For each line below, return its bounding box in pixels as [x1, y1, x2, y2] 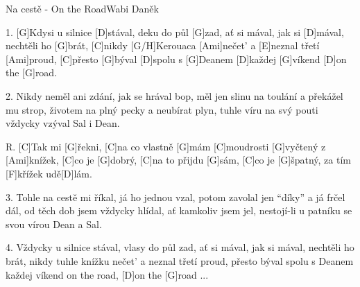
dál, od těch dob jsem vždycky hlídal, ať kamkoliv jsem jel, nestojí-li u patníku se [6, 203, 352, 218]
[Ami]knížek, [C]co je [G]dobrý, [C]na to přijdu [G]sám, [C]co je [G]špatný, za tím [6, 153, 351, 167]
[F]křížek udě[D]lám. [6, 166, 92, 180]
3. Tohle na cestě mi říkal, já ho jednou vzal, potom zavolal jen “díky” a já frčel [6, 189, 345, 204]
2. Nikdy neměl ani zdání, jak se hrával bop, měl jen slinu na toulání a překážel [6, 88, 343, 103]
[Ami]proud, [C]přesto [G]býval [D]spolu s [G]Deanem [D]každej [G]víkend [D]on [6, 51, 347, 66]
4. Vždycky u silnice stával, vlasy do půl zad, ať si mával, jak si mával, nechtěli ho [6, 240, 354, 254]
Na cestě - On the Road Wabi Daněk [6, 1, 159, 15]
